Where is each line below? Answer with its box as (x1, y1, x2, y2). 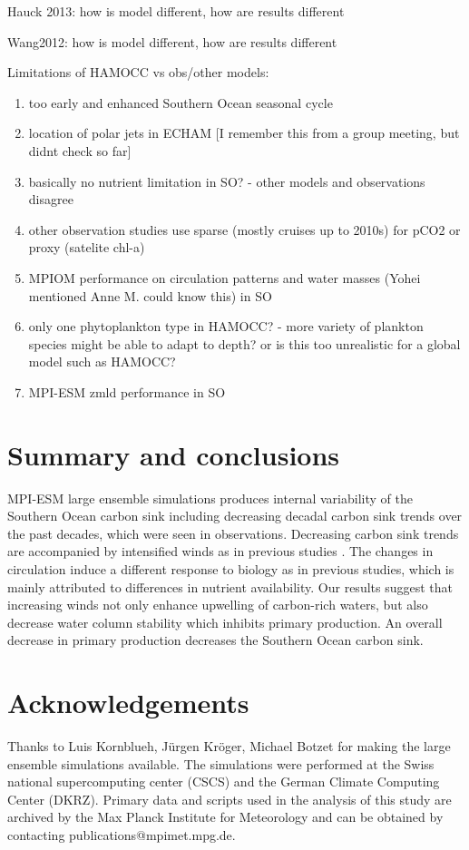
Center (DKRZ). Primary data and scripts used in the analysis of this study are (7, 789, 452, 808)
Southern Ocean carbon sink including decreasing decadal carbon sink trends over (7, 506, 463, 525)
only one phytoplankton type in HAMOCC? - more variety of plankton (28, 317, 424, 336)
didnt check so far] (28, 141, 132, 160)
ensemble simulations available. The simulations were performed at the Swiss (7, 754, 435, 773)
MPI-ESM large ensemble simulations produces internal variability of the (7, 488, 413, 507)
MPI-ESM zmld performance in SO (28, 382, 226, 401)
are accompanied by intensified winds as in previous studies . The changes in (7, 542, 434, 561)
